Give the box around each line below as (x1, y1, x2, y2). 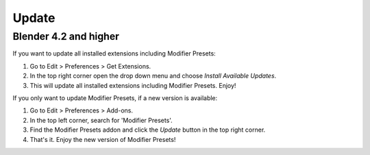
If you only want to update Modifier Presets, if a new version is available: (12, 93, 218, 102)
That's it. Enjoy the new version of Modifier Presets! (29, 135, 176, 143)
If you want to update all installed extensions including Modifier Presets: (12, 49, 216, 58)
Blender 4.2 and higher (12, 30, 120, 43)
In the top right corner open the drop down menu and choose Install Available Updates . (29, 72, 277, 80)
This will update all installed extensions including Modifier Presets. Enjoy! (29, 81, 236, 89)
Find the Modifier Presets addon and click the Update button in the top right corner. (29, 126, 266, 134)
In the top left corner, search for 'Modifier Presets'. (29, 116, 173, 124)
